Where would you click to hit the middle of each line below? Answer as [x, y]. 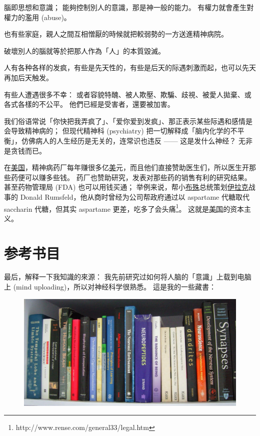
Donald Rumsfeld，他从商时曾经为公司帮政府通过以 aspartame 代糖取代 [135, 196]
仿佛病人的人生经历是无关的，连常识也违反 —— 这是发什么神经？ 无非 [137, 140]
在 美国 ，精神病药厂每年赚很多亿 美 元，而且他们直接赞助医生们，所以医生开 [126, 167]
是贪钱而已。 [25, 150]
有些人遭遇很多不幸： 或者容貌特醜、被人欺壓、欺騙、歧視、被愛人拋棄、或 [128, 94]
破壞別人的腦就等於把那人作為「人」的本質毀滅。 [84, 50]
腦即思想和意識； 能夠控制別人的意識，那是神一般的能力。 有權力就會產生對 [129, 7]
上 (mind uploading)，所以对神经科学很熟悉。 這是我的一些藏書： [110, 287]
